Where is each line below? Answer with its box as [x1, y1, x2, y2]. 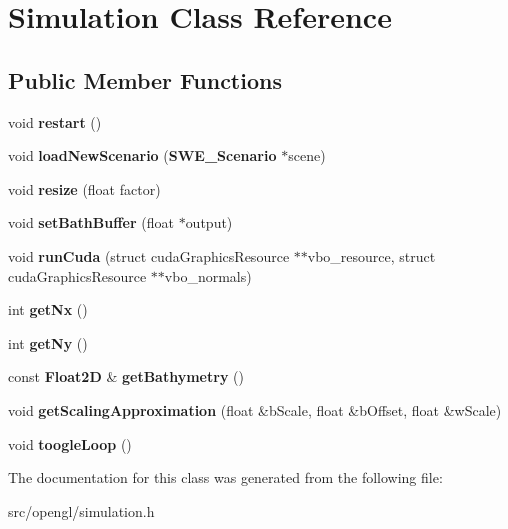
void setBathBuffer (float [8, 212, 174, 233]
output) [185, 212, 233, 233]
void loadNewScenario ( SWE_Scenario [8, 145, 277, 166]
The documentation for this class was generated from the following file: [8, 467, 443, 488]
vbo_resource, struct [307, 245, 436, 266]
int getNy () [8, 332, 88, 353]
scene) [288, 145, 326, 166]
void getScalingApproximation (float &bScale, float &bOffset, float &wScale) [8, 399, 502, 420]
